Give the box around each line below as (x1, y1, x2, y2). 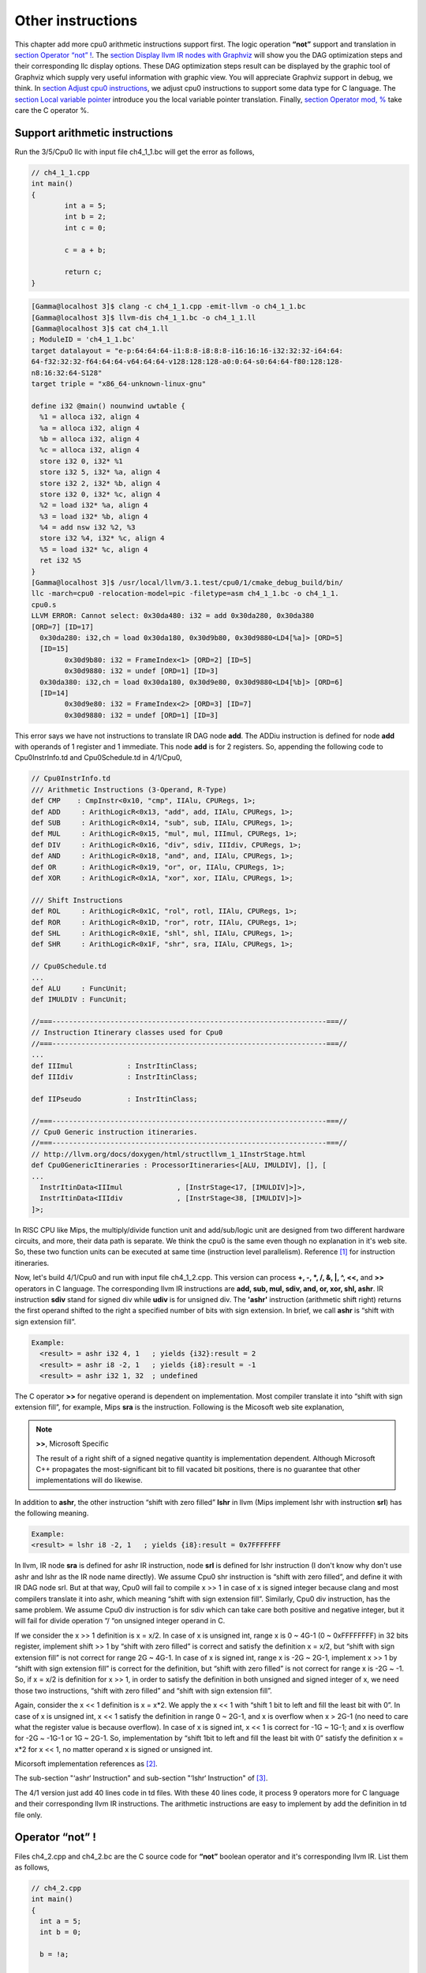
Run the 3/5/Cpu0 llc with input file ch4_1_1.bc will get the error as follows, (14, 147, 256, 156)
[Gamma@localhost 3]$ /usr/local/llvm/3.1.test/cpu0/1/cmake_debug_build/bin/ (31, 578, 343, 587)
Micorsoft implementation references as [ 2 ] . (14, 1759, 158, 1769)
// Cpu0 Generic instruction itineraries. (31, 1127, 198, 1136)
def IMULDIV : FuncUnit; (31, 995, 128, 1004)
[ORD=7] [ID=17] (31, 622, 95, 631)
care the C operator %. (14, 105, 90, 114)
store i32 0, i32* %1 (39, 456, 124, 466)
